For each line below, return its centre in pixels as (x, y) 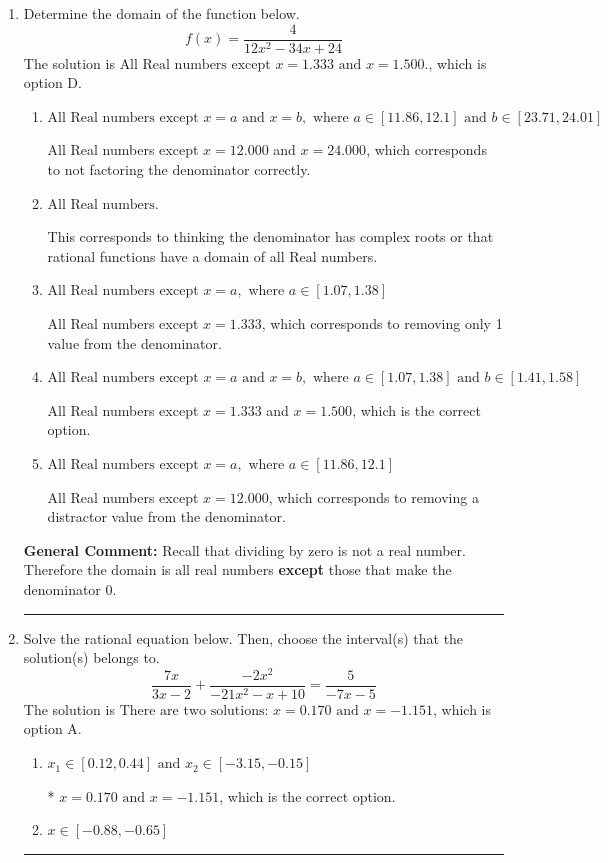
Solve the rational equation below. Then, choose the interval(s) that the (243, 637)
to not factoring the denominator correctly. (179, 169)
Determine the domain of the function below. (161, 13)
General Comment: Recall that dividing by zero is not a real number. (244, 549)
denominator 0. (70, 588)
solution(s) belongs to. (91, 657)
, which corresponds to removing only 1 (382, 323)
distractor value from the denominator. (166, 516)
